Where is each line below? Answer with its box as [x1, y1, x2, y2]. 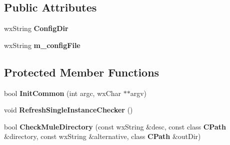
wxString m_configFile [4, 39, 80, 50]
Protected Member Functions [4, 64, 159, 79]
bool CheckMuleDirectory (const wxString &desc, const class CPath [4, 121, 226, 131]
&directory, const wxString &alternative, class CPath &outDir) [4, 131, 201, 141]
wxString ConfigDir [4, 23, 68, 33]
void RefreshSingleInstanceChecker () [4, 104, 133, 115]
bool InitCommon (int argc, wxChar [4, 87, 121, 98]
